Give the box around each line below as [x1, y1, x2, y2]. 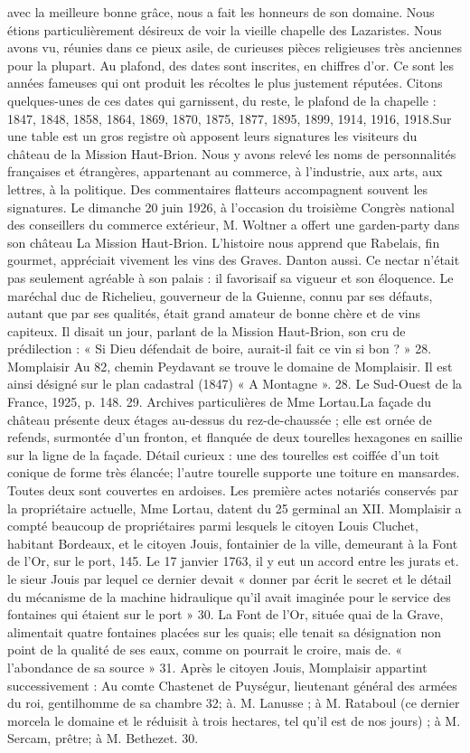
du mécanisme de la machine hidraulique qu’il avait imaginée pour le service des [7, 587, 451, 606]
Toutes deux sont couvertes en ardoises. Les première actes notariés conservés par [7, 481, 459, 500]
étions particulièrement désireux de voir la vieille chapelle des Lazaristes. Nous [7, 20, 442, 39]
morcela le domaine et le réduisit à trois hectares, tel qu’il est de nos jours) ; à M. [7, 711, 461, 729]
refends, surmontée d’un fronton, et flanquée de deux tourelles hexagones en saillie [7, 428, 463, 447]
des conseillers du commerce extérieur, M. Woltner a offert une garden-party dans [7, 215, 460, 234]
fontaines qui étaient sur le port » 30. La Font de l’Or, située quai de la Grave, [7, 605, 444, 624]
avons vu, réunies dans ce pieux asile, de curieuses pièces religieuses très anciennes [7, 38, 462, 57]
